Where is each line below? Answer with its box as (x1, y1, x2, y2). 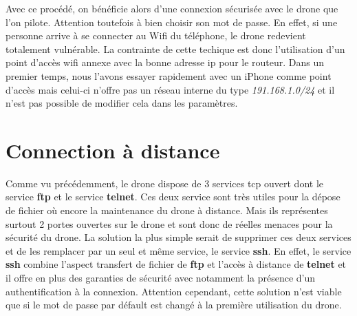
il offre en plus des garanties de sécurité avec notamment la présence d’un (6, 271, 316, 285)
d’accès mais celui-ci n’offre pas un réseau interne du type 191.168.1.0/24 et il (6, 82, 335, 96)
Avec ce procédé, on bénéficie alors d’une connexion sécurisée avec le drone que (6, 1, 338, 15)
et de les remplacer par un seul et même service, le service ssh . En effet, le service (6, 243, 351, 257)
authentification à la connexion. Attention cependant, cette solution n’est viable (6, 284, 342, 298)
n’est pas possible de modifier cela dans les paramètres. (6, 96, 238, 110)
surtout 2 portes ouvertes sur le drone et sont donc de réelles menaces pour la (6, 216, 333, 231)
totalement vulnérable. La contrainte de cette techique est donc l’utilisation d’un (6, 41, 345, 56)
